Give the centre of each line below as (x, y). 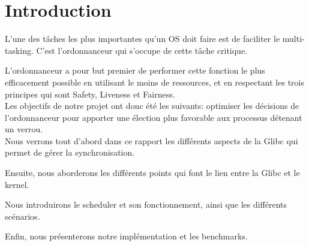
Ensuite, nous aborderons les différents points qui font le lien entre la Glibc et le (152, 173)
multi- (293, 39)
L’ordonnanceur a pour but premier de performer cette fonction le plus (135, 70)
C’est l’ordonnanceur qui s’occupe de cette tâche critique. (142, 50)
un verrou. (24, 129)
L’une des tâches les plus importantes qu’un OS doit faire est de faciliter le (142, 39)
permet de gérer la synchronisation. (70, 152)
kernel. (17, 184)
